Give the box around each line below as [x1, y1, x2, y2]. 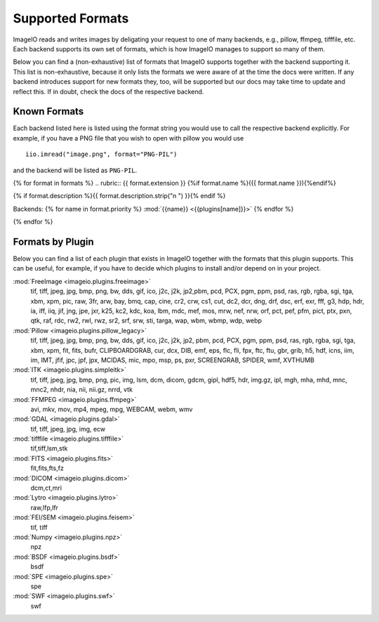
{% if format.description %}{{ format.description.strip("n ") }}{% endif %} [13, 192, 226, 200]
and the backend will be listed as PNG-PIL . [13, 166, 138, 174]
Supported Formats [13, 11, 129, 26]
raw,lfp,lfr [30, 503, 59, 512]
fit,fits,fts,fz [30, 464, 65, 472]
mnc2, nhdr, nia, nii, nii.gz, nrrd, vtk [30, 385, 133, 394]
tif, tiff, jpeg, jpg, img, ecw [30, 425, 106, 433]
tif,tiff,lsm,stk [30, 444, 68, 453]
